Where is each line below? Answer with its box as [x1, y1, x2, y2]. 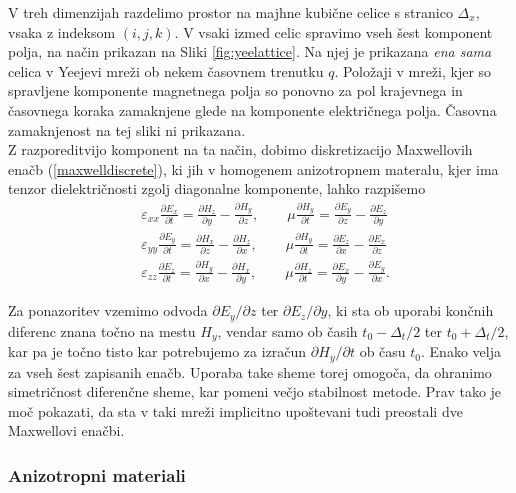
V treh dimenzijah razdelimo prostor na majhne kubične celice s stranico [8, 2, 453, 22]
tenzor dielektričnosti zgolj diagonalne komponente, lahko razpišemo [8, 178, 426, 199]
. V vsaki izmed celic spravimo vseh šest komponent [174, 21, 493, 42]
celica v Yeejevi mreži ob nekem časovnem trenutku [8, 60, 324, 81]
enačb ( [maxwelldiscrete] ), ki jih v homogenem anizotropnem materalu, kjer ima [8, 158, 499, 179]
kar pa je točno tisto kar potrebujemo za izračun [8, 341, 307, 362]
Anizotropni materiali [8, 462, 186, 487]
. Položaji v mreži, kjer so [334, 60, 492, 81]
